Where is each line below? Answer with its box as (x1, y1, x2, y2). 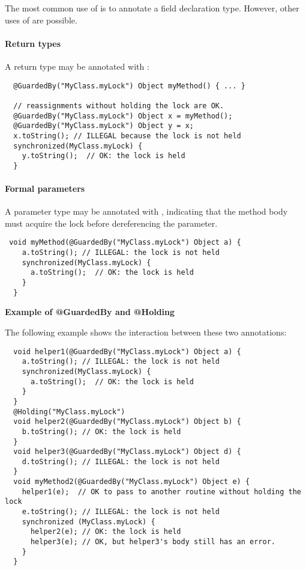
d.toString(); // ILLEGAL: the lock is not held (22, 457, 220, 466)
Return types (5, 37, 61, 49)
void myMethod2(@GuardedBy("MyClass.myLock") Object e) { (13, 477, 250, 486)
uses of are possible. (5, 13, 77, 26)
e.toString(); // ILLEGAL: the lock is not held (22, 507, 220, 516)
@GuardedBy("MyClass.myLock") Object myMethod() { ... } (13, 81, 245, 90)
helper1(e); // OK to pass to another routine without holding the (22, 487, 301, 496)
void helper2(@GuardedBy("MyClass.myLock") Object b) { (13, 417, 241, 426)
